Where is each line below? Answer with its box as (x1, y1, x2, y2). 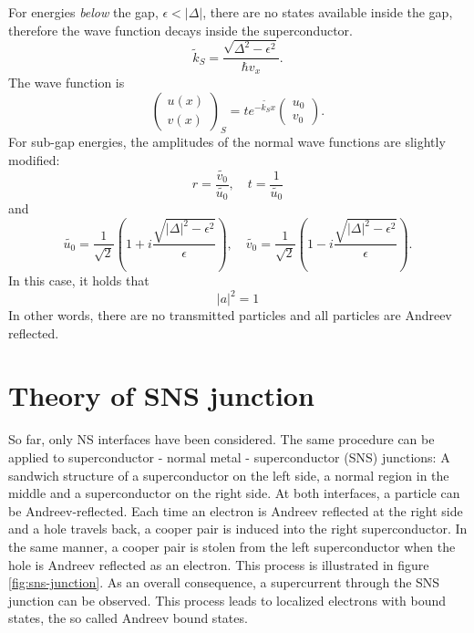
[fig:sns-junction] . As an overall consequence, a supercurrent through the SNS (8, 573, 440, 592)
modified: (8, 150, 60, 169)
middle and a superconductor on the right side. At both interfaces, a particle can (8, 483, 460, 503)
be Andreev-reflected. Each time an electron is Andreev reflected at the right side (8, 501, 463, 520)
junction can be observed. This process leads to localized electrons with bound (8, 590, 447, 609)
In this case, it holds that (8, 270, 149, 289)
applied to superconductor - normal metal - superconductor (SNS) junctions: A (8, 447, 450, 466)
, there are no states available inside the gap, (202, 3, 453, 21)
